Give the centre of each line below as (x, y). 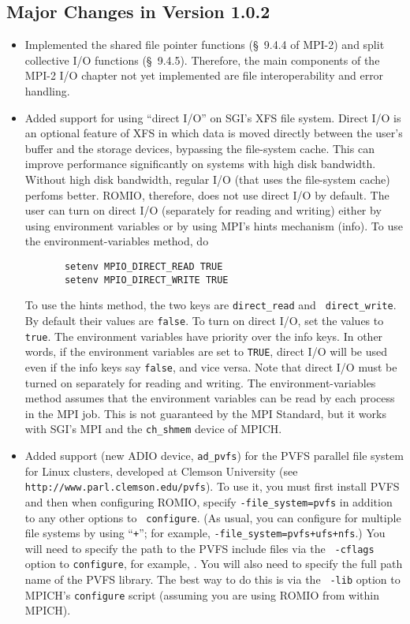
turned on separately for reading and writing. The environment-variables (200, 382)
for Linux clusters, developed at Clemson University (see (161, 471)
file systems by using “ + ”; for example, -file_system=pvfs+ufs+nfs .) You (205, 533)
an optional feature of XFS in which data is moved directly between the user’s (214, 133)
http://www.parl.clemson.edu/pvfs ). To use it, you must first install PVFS (212, 486)
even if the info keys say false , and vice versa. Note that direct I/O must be (211, 366)
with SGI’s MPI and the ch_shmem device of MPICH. (153, 429)
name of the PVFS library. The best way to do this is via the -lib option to (212, 579)
